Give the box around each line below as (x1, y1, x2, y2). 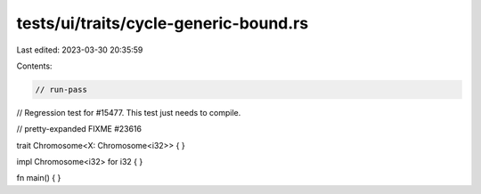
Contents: (16, 61, 53, 71)
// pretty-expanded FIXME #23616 (16, 124, 143, 134)
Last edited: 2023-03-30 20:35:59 (16, 44, 143, 55)
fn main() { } (16, 173, 61, 183)
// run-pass (35, 85, 88, 94)
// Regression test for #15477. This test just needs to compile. (16, 107, 241, 117)
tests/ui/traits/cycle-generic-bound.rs (16, 13, 309, 33)
